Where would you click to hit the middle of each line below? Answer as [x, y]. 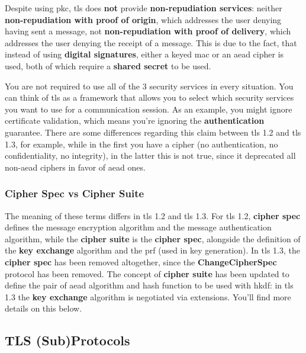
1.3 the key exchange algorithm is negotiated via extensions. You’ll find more [148, 296]
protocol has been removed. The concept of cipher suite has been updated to [147, 273]
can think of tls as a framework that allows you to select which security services [149, 97]
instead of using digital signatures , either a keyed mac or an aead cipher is [144, 54]
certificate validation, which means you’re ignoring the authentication [135, 121]
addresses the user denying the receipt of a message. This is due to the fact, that [151, 42]
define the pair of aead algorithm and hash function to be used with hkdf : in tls [149, 285]
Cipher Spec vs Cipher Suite [75, 193]
